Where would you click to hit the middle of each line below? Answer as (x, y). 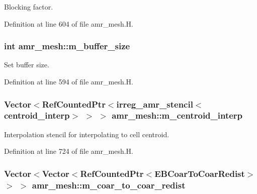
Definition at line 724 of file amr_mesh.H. (69, 151)
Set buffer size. (27, 65)
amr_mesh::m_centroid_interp (177, 115)
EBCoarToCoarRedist (200, 173)
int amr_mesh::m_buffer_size (67, 46)
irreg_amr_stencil (155, 104)
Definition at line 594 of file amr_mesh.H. (69, 81)
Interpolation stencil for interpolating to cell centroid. (87, 134)
